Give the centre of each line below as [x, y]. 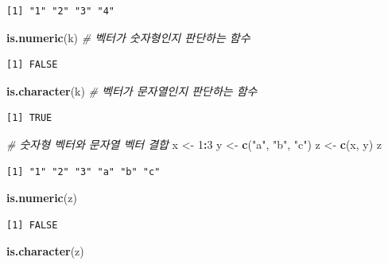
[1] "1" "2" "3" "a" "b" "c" [83, 171]
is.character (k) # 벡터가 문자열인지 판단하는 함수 [132, 90]
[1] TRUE [29, 118]
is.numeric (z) [42, 198]
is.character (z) [45, 251]
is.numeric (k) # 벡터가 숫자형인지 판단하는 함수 [128, 37]
